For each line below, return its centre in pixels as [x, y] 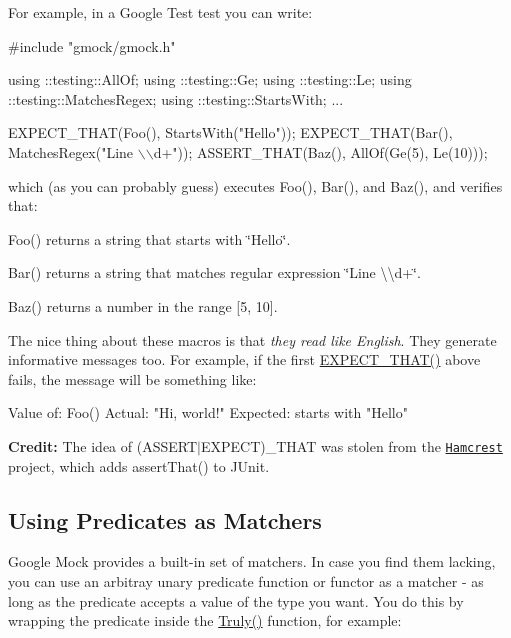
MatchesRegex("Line [71, 151]
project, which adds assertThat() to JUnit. [139, 465]
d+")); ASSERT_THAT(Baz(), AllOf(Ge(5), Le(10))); [320, 151]
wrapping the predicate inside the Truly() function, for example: [205, 620]
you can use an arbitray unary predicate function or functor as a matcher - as [246, 580]
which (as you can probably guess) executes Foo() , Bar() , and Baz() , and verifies [255, 185]
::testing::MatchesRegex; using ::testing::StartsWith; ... [176, 98]
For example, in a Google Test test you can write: [160, 12]
